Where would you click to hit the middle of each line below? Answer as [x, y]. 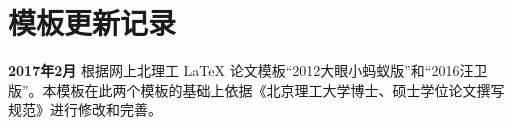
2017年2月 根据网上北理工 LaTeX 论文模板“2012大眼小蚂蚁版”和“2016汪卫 [248, 70]
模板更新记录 [92, 22]
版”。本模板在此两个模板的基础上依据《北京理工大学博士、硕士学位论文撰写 [256, 89]
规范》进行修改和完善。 [85, 109]
